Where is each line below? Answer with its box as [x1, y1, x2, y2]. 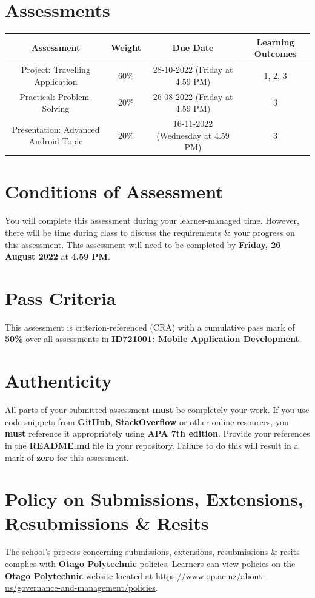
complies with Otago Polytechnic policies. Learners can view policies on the [5, 557, 296, 570]
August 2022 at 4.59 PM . [5, 250, 110, 263]
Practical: [19, 90, 55, 102]
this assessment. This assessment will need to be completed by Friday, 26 [5, 238, 281, 250]
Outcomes [254, 47, 297, 60]
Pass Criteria [5, 285, 116, 310]
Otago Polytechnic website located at [5, 569, 153, 582]
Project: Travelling [21, 63, 90, 76]
